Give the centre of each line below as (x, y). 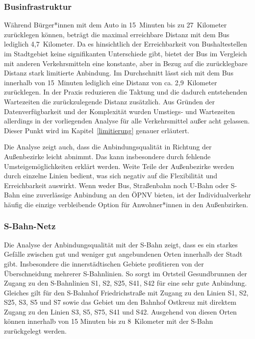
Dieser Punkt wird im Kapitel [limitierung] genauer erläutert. (97, 130)
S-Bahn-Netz (30, 226)
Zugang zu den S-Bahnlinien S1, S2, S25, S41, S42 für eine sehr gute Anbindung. (126, 283)
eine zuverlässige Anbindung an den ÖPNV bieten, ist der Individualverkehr (137, 195)
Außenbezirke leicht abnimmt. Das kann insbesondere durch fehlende (107, 156)
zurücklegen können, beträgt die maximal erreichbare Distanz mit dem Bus (117, 34)
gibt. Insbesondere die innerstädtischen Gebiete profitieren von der (104, 263)
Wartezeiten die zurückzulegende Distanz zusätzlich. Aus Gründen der (110, 101)
